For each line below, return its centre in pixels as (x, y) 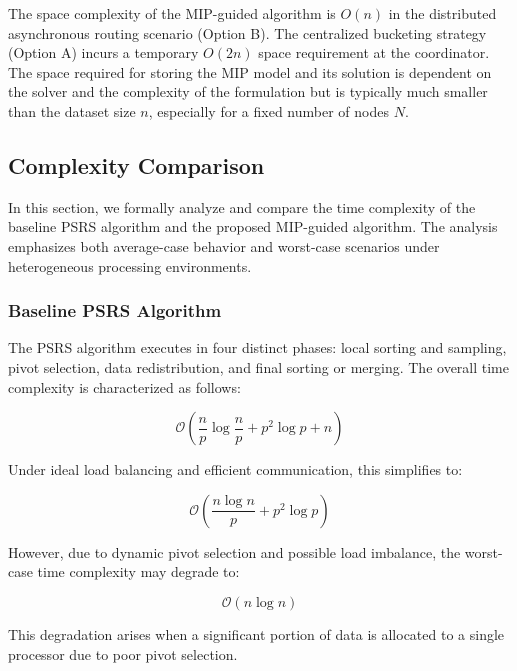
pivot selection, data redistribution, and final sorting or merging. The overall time (259, 366)
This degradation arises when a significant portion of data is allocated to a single (256, 633)
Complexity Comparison (136, 164)
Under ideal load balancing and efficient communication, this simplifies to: (235, 469)
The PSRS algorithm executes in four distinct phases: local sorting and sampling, (257, 347)
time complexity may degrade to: (138, 571)
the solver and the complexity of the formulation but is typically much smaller (248, 91)
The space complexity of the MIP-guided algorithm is (172, 13)
